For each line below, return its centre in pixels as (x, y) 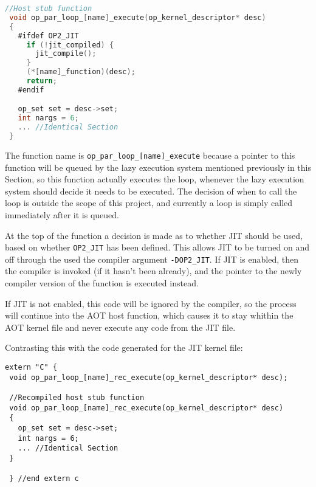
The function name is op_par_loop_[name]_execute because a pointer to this (150, 155)
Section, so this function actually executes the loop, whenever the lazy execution (155, 179)
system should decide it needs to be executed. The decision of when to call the (151, 191)
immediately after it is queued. (62, 214)
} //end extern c (44, 479)
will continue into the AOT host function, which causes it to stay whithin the (149, 315)
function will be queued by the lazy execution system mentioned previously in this (158, 167)
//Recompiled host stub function (77, 397)
